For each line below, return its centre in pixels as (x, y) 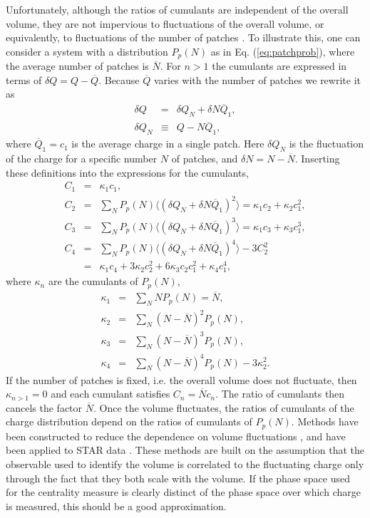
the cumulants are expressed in (279, 66)
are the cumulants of (93, 281)
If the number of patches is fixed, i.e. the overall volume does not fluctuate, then (181, 379)
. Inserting (317, 158)
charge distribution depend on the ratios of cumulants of (129, 421)
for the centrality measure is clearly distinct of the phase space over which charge (183, 492)
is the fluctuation (327, 144)
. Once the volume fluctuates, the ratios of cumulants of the (223, 407)
